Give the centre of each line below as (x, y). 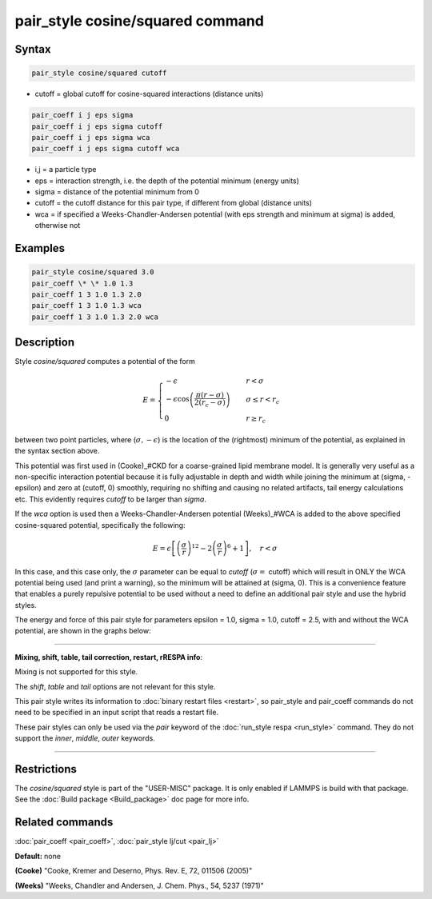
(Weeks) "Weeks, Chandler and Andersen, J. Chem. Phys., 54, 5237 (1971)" (139, 885)
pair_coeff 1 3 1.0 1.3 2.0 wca (95, 317)
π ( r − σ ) (210, 395)
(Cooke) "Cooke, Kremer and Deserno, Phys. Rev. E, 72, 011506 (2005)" (134, 871)
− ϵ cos (177, 399)
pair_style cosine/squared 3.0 (93, 272)
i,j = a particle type (66, 170)
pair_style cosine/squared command (139, 21)
